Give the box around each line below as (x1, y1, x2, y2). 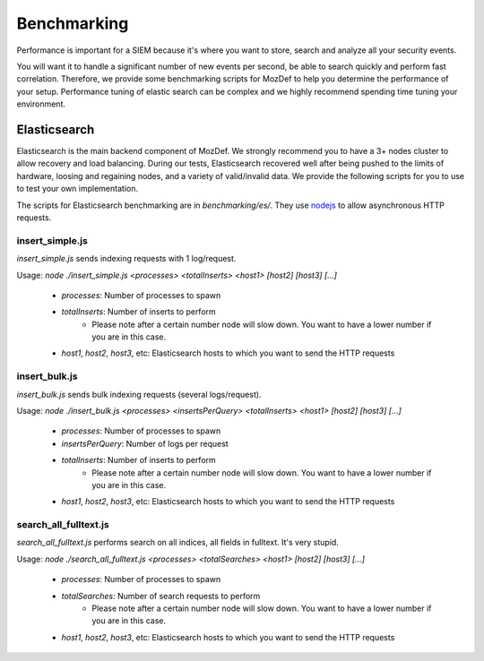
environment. (16, 99, 66, 109)
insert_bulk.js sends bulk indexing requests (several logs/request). (16, 389, 262, 399)
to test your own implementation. (16, 184, 139, 194)
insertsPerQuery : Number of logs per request (61, 438, 229, 449)
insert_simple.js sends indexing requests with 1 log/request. (16, 253, 237, 264)
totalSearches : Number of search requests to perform (61, 590, 261, 601)
